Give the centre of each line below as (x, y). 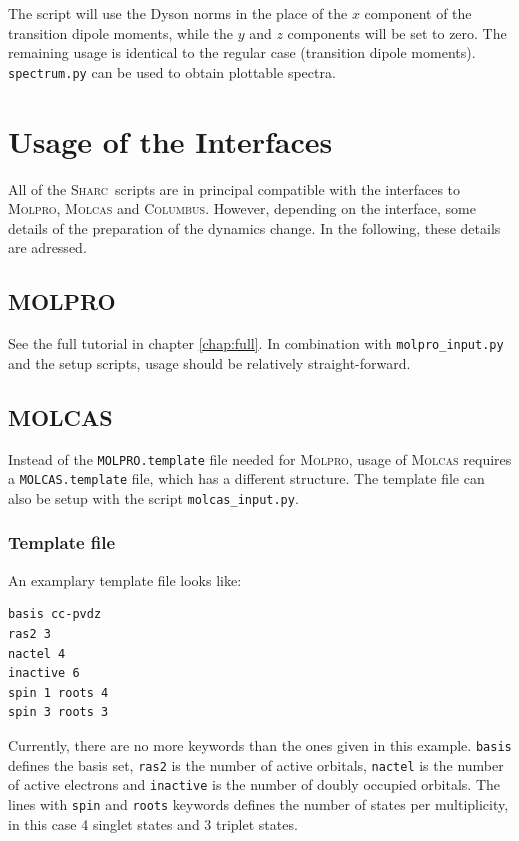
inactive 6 (44, 673)
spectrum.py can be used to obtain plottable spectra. (172, 71)
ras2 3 (29, 633)
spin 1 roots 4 (58, 692)
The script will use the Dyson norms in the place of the (178, 13)
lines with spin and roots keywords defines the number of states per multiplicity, (258, 803)
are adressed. (47, 247)
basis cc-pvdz (55, 614)
